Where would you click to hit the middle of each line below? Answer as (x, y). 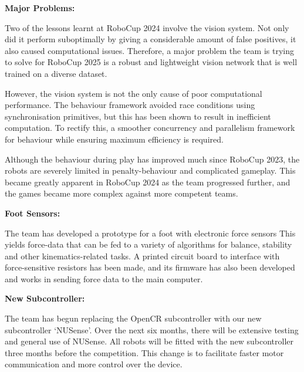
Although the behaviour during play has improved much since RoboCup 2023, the (152, 159)
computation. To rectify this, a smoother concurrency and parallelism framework (150, 128)
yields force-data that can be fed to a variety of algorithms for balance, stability (148, 244)
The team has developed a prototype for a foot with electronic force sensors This (150, 233)
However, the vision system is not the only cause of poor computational (134, 93)
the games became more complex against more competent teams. (121, 193)
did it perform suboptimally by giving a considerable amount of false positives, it (151, 39)
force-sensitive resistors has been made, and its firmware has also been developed (150, 267)
